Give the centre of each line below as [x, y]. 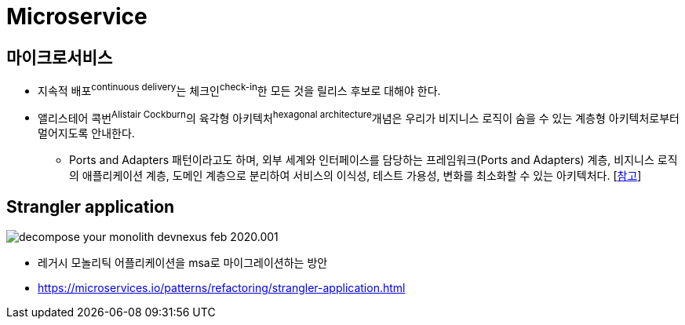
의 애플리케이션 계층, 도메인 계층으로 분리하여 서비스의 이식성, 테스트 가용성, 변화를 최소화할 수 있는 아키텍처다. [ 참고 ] [355, 176]
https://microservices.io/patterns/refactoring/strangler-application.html [222, 288]
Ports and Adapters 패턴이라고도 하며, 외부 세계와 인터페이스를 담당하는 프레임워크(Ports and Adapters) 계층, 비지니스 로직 [373, 160]
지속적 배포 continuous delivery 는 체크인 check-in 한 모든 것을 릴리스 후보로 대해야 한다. [239, 89]
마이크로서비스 [60, 57]
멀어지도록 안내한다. [86, 133]
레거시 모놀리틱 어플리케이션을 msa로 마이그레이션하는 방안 [183, 263]
